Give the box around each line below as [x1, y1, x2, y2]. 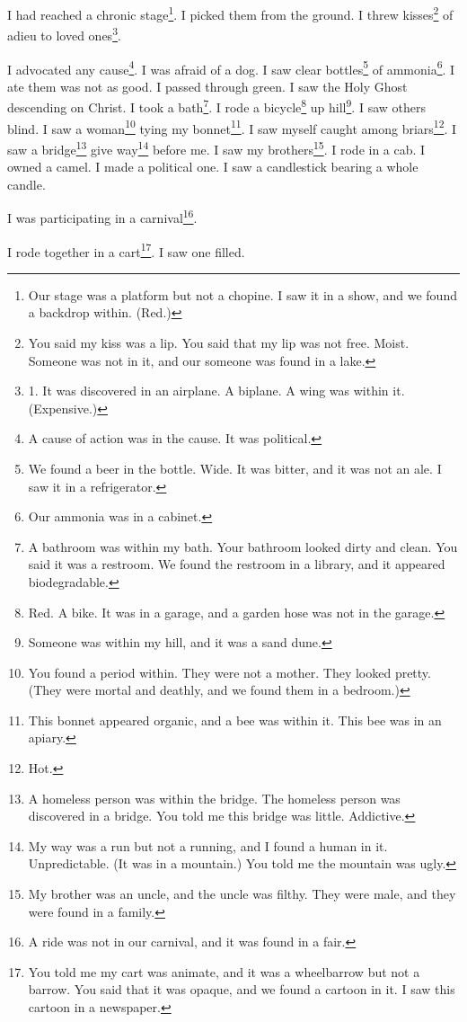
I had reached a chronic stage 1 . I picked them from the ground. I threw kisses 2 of [7, 3, 454, 23]
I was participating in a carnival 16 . [7, 206, 198, 227]
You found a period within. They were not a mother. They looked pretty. [28, 662, 431, 681]
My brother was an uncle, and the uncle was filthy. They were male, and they [28, 884, 456, 903]
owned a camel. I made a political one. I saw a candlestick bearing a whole [7, 157, 419, 176]
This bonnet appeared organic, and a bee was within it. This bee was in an [28, 710, 442, 729]
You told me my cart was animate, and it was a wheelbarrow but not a [28, 962, 420, 981]
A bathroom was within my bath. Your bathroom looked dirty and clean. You [28, 537, 458, 555]
